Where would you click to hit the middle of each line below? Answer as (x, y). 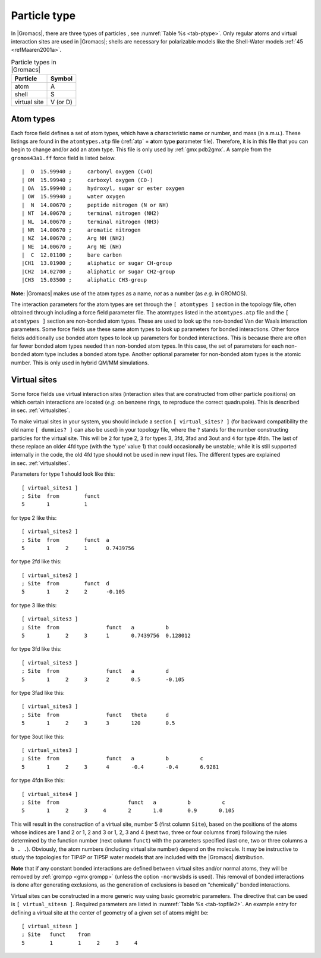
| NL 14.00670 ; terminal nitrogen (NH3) (91, 221)
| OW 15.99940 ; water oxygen (73, 197)
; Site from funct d (66, 584)
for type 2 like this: (34, 517)
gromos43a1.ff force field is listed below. (63, 158)
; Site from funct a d (95, 671)
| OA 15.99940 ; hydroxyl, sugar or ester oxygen (103, 188)
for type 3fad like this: (38, 693)
